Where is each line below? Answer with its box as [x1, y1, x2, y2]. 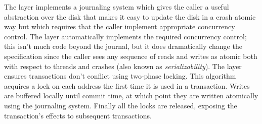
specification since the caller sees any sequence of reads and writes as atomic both [4, 50, 257, 61]
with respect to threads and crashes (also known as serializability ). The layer [4, 60, 242, 71]
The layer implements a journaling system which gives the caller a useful [4, 2, 229, 12]
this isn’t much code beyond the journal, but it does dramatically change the [4, 41, 242, 51]
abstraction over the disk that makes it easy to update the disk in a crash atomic [4, 11, 256, 22]
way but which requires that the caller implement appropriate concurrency [4, 21, 235, 32]
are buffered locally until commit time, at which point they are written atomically [4, 90, 258, 101]
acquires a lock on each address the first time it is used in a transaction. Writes [4, 80, 250, 91]
